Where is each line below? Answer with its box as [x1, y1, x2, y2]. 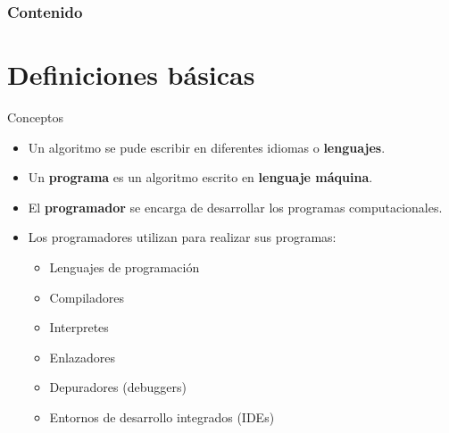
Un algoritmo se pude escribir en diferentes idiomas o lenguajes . [28, 137, 386, 156]
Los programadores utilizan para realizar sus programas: [28, 228, 337, 246]
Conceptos [7, 107, 64, 126]
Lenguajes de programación [49, 257, 200, 276]
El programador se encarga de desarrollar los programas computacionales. [28, 197, 443, 216]
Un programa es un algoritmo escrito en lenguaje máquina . [28, 168, 373, 187]
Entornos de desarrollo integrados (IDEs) [49, 407, 275, 426]
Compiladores [49, 287, 124, 306]
